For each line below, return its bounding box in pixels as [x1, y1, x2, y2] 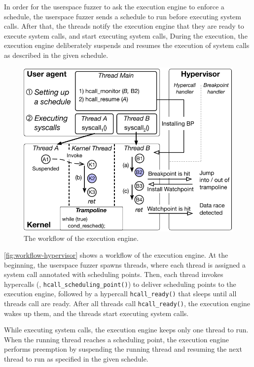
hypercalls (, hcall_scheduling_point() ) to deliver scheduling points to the [4, 278, 236, 289]
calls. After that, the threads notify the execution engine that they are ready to [4, 21, 244, 31]
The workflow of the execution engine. [24, 233, 139, 243]
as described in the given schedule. [4, 49, 109, 60]
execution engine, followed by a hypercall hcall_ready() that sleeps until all [4, 288, 237, 299]
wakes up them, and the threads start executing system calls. [4, 308, 189, 318]
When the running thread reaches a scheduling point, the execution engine [4, 334, 229, 344]
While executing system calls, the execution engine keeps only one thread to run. [4, 324, 249, 335]
